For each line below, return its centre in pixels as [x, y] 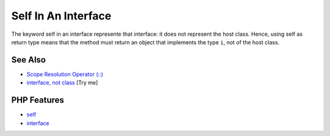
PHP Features [38, 100]
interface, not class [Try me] [62, 83]
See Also [28, 60]
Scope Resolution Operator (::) [65, 74]
